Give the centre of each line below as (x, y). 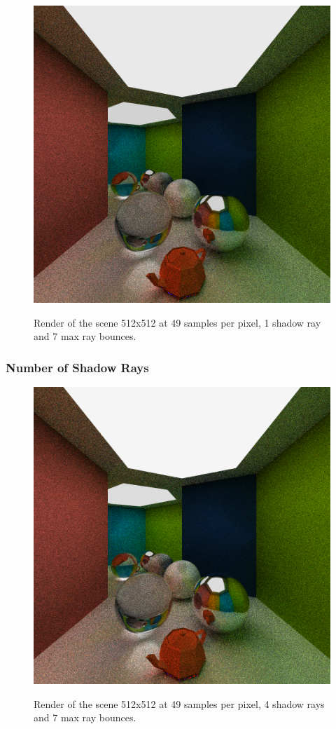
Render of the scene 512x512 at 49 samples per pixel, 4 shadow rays (179, 703)
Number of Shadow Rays (77, 367)
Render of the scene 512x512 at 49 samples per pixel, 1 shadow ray (177, 322)
